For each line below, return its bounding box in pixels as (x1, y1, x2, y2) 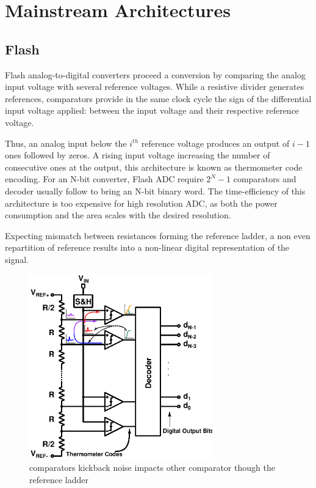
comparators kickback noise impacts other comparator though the (29, 461, 275, 474)
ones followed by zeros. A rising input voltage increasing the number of (5, 149, 270, 161)
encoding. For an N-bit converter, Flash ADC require (5, 172, 204, 185)
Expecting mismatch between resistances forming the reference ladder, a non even (5, 229, 311, 242)
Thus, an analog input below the (5, 136, 127, 149)
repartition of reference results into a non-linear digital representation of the (5, 241, 290, 254)
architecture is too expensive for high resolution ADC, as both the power (5, 196, 278, 209)
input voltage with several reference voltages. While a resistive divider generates (5, 80, 304, 93)
